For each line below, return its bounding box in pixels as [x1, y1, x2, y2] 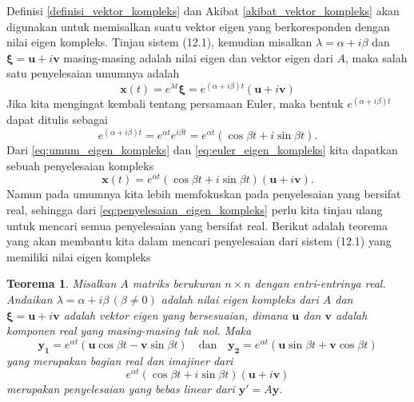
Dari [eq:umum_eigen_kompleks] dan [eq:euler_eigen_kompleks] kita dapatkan [6, 141, 398, 158]
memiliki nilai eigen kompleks [6, 248, 151, 265]
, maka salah [344, 49, 408, 66]
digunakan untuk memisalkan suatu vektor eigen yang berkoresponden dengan [6, 18, 390, 34]
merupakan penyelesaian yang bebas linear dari [6, 380, 235, 397]
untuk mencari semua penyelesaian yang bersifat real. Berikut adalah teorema [6, 217, 388, 233]
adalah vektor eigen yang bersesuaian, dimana [63, 306, 289, 323]
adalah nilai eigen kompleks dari [161, 290, 319, 307]
